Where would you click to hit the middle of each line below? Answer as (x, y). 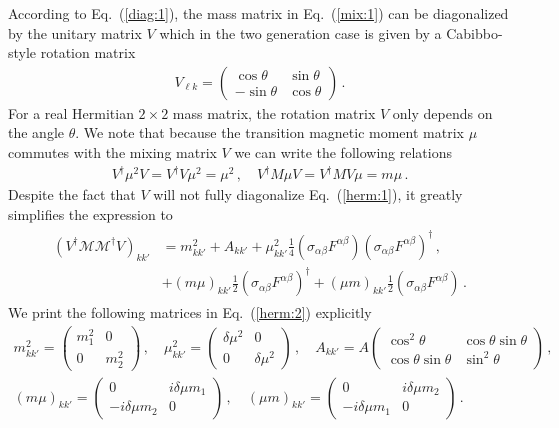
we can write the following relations (343, 152)
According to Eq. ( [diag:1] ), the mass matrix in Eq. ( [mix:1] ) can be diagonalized (258, 13)
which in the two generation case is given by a (300, 32)
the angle (36, 132)
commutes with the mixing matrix (112, 152)
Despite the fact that (72, 194)
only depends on (442, 112)
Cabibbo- (474, 32)
